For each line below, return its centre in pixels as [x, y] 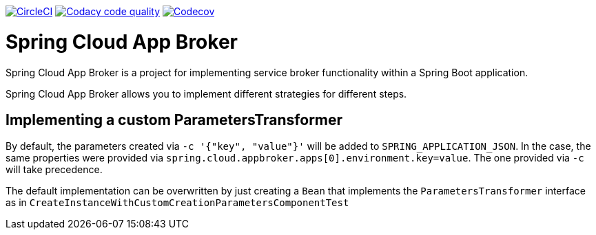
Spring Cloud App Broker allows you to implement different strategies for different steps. [206, 93]
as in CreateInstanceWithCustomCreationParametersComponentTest [177, 203]
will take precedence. [54, 170]
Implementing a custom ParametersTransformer [174, 120]
